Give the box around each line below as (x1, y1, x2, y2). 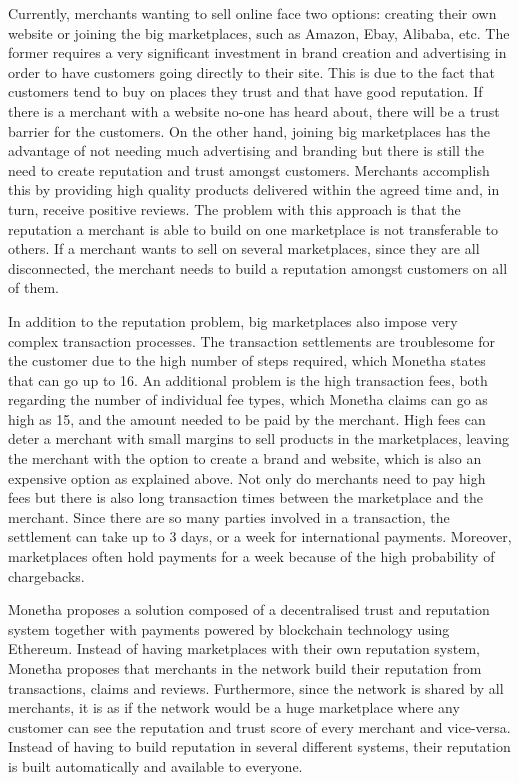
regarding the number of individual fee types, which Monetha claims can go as (8, 389, 488, 410)
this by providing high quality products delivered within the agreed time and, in (8, 179, 500, 200)
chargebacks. (8, 565, 85, 586)
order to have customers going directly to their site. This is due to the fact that (8, 61, 496, 82)
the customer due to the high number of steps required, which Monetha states (8, 350, 486, 371)
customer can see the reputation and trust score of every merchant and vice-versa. (8, 716, 511, 737)
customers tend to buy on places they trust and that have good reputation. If (8, 81, 483, 102)
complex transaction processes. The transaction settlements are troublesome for (8, 330, 495, 351)
